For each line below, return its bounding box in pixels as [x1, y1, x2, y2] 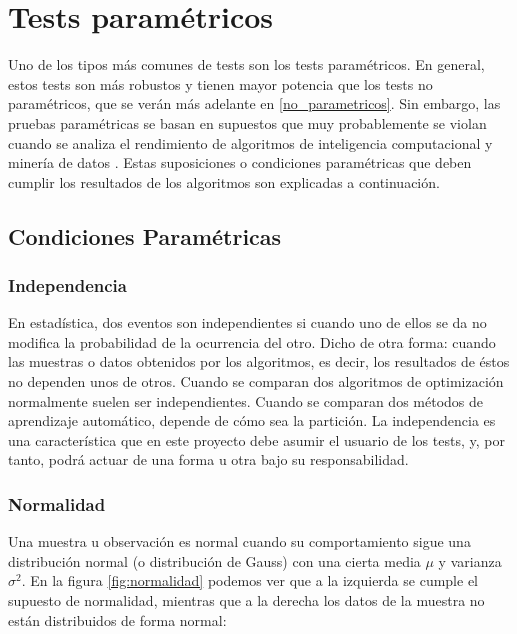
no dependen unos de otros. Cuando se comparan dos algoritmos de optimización [8, 371, 504, 392]
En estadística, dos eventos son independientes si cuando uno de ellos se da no [8, 312, 487, 333]
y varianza [438, 550, 502, 571]
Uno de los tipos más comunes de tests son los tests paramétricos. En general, [8, 54, 485, 75]
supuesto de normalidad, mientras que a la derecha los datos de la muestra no [8, 590, 485, 611]
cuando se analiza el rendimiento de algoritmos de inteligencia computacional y [8, 132, 493, 153]
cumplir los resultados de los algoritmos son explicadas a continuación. [8, 171, 440, 192]
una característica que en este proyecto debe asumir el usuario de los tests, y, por [8, 429, 505, 450]
